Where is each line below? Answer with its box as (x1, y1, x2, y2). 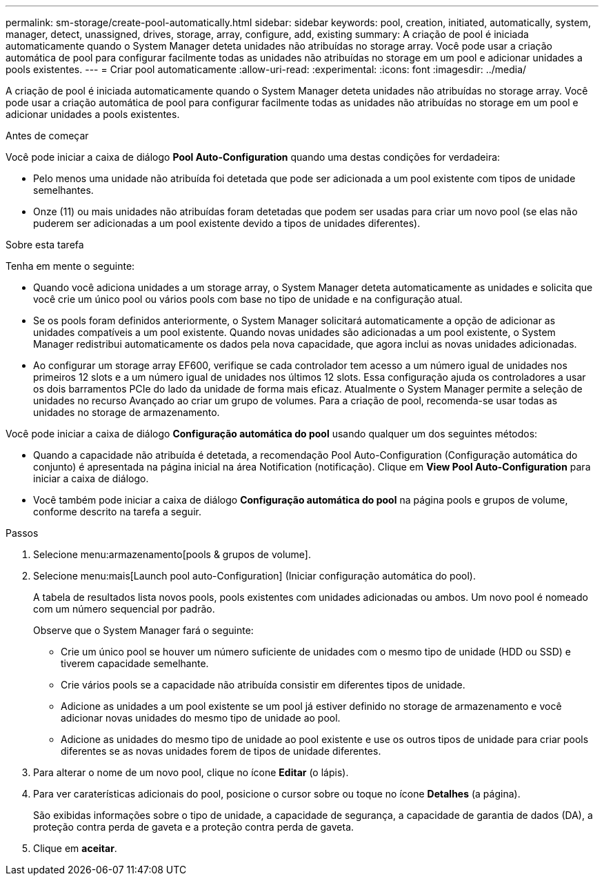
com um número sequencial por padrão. (33, 603, 215, 615)
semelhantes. (33, 184, 94, 196)
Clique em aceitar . (33, 842, 117, 854)
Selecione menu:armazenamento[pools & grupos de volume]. (33, 548, 311, 560)
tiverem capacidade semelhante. (61, 657, 209, 669)
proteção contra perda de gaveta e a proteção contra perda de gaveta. (33, 821, 354, 833)
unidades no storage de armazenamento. (33, 406, 220, 418)
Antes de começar (6, 130, 89, 141)
